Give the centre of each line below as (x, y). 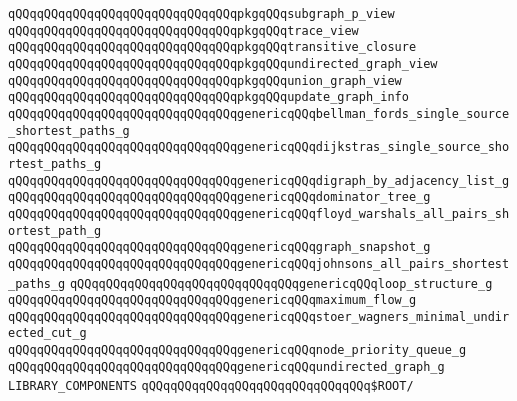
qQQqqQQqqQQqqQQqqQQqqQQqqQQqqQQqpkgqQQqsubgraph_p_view (201, 14)
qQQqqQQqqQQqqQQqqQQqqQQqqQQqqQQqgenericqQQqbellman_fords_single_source (259, 113)
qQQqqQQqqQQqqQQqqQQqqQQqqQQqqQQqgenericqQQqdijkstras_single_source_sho (259, 147)
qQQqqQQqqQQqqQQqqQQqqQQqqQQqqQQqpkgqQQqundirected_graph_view (223, 63)
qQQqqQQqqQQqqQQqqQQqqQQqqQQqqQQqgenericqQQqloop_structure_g (281, 283)
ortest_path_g (55, 230)
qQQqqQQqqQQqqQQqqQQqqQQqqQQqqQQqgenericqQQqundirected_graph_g (226, 366)
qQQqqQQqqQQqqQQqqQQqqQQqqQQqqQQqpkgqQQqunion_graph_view (205, 80)
